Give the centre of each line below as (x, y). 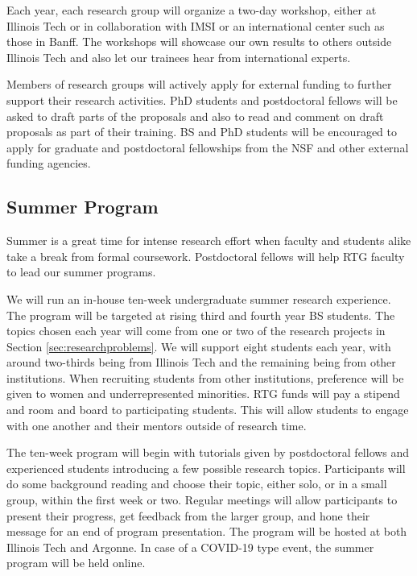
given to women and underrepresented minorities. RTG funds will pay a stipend (203, 394)
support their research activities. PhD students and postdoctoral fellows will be (202, 99)
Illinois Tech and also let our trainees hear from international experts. (179, 57)
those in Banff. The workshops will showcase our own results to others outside (199, 41)
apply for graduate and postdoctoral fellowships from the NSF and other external (208, 147)
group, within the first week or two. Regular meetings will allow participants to (202, 500)
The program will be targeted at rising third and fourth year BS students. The (201, 315)
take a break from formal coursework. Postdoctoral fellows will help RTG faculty (206, 256)
